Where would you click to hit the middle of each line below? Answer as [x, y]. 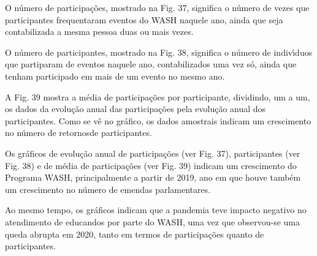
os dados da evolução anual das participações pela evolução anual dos [136, 109]
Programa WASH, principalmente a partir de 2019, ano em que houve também [153, 177]
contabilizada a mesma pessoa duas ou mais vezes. [99, 32]
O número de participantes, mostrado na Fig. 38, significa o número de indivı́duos [159, 52]
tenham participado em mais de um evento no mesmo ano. [115, 76]
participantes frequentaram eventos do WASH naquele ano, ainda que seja [144, 19]
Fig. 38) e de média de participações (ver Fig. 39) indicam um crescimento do [151, 165]
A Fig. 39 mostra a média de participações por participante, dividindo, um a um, [158, 96]
